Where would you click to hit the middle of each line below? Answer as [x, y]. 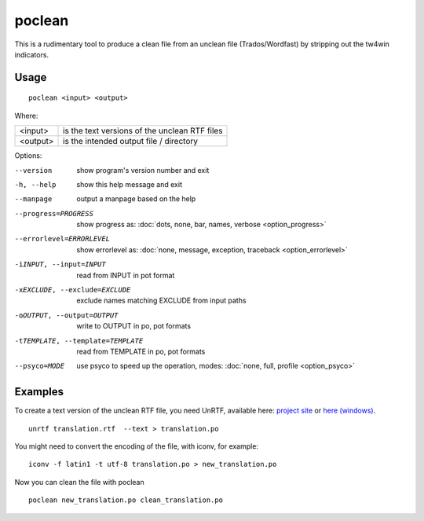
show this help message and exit [129, 184]
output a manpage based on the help [136, 199]
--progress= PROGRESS [54, 213]
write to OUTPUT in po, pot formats [134, 326]
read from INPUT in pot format [126, 275]
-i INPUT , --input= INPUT [60, 264]
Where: [26, 116]
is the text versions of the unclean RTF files [143, 131]
